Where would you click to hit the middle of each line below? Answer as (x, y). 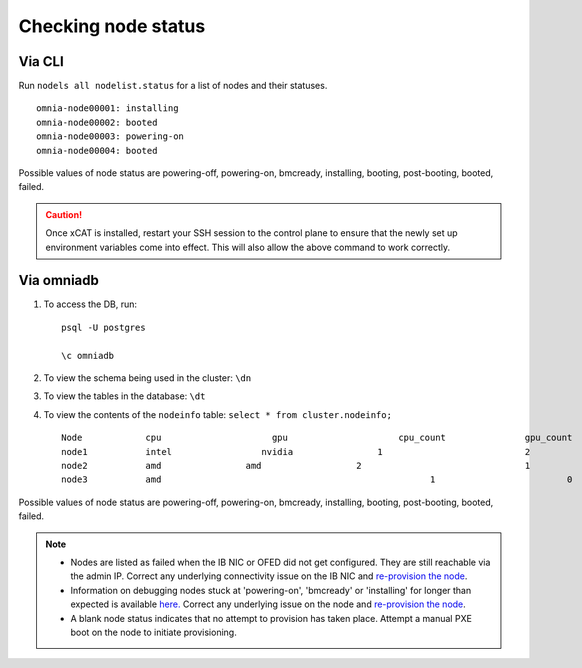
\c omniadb (88, 355)
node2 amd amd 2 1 (296, 465)
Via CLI (41, 61)
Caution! (64, 214)
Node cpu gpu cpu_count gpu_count (317, 438)
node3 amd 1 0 (317, 479)
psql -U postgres (103, 327)
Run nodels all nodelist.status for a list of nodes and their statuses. (173, 86)
